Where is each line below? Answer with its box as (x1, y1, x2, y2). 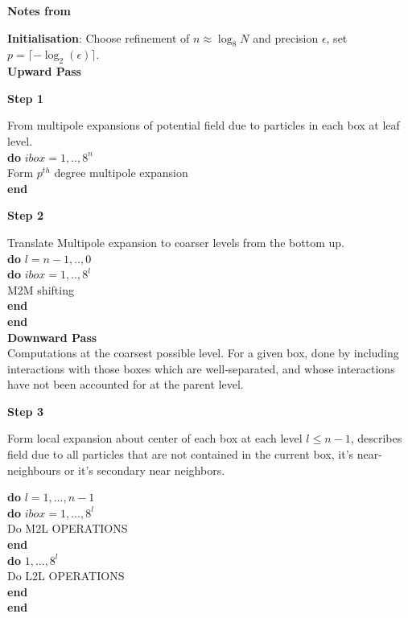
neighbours (7, 461, 61, 478)
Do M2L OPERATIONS (7, 520, 128, 537)
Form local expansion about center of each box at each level (7, 430, 303, 447)
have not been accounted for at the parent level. (7, 376, 244, 393)
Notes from (7, 2, 72, 19)
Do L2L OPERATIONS (7, 567, 125, 584)
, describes (350, 430, 402, 447)
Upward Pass (7, 63, 81, 80)
